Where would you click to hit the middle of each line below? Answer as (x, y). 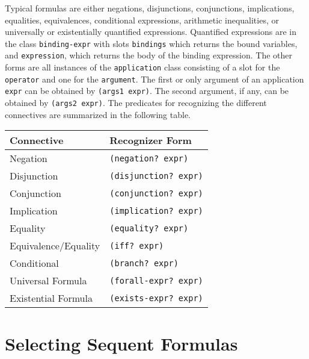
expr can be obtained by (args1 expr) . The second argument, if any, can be (147, 91)
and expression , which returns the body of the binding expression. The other (149, 55)
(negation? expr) (149, 158)
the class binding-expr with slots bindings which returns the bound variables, (151, 43)
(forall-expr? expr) (156, 280)
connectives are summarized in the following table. (98, 114)
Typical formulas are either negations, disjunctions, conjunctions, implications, (150, 8)
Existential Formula (51, 298)
